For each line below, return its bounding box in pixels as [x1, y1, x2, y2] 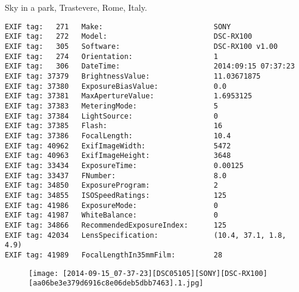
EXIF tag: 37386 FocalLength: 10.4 [5, 132, 231, 140]
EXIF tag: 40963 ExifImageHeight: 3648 [5, 151, 231, 160]
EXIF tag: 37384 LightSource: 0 [5, 111, 218, 120]
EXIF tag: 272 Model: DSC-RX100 [5, 32, 253, 41]
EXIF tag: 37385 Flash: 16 [5, 122, 223, 131]
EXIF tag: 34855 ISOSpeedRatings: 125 [5, 191, 227, 200]
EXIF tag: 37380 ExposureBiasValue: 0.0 [5, 82, 227, 91]
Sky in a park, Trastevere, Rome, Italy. [5, 1, 147, 14]
